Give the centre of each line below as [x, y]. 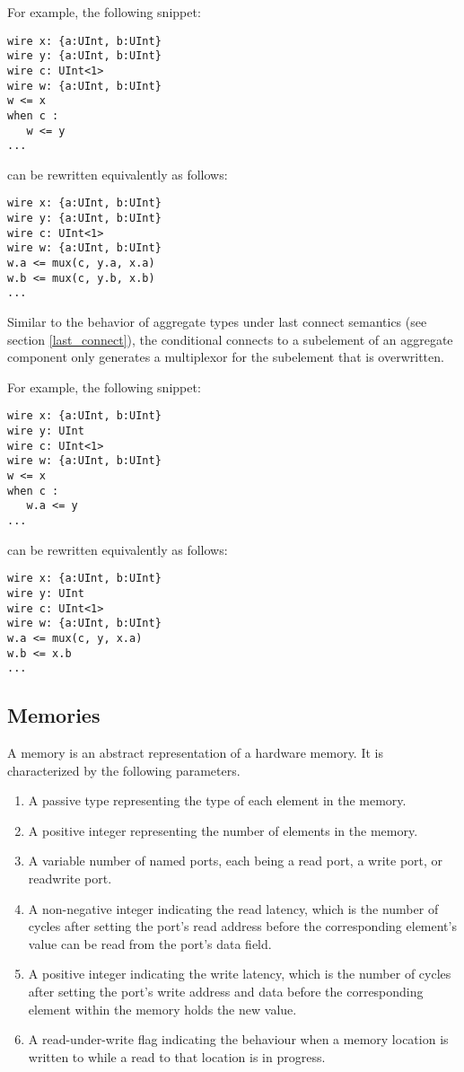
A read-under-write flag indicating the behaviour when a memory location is [238, 1039]
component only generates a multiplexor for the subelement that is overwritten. [226, 357]
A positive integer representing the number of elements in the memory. [223, 830]
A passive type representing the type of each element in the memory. [217, 800]
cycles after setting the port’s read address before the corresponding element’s [242, 926]
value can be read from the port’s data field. [150, 943]
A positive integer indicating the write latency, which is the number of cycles [240, 974]
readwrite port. [70, 879]
